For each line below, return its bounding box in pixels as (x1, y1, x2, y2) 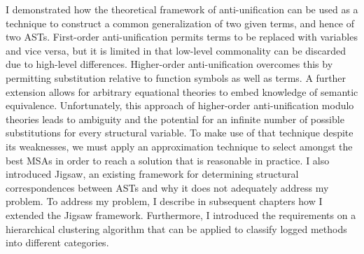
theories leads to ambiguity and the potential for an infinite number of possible (6, 111, 344, 126)
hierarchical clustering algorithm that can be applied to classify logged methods (6, 221, 347, 236)
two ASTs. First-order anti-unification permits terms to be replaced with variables (6, 29, 358, 44)
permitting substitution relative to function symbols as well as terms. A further (6, 70, 346, 85)
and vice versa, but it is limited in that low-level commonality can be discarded (6, 43, 346, 57)
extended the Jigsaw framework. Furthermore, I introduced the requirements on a (6, 207, 356, 222)
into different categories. (6, 235, 109, 250)
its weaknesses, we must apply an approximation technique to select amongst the (6, 139, 353, 153)
